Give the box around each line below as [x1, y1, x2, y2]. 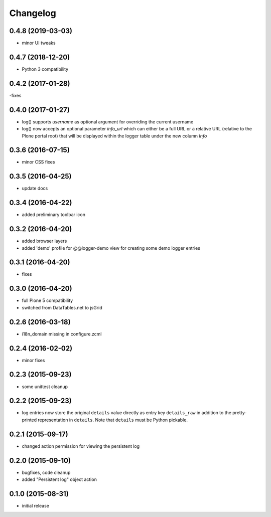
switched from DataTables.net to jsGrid [22, 304, 102, 310]
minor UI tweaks [22, 40, 56, 46]
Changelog [9, 8, 56, 19]
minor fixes [22, 357, 45, 363]
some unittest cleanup [22, 384, 68, 390]
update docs [22, 186, 48, 192]
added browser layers [22, 238, 67, 244]
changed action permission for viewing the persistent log [22, 443, 140, 449]
